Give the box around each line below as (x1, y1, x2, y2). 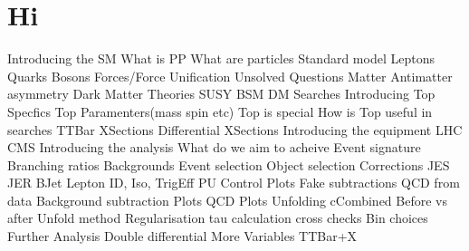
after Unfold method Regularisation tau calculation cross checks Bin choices (7, 208, 428, 227)
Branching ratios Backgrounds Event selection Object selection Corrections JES (7, 155, 450, 174)
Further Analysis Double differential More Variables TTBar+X (7, 227, 358, 246)
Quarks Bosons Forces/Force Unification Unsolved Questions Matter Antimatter (7, 66, 453, 85)
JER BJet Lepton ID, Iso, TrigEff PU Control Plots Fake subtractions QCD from (7, 173, 460, 192)
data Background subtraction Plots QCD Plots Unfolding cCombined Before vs (7, 190, 447, 209)
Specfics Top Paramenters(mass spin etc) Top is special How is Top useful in (7, 101, 433, 121)
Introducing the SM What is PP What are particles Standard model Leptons (7, 49, 435, 68)
